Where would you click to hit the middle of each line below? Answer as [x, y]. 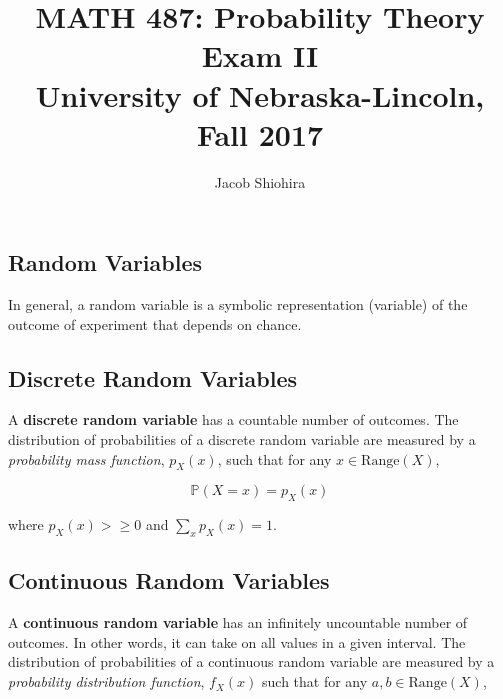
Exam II [260, 55]
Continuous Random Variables [169, 580]
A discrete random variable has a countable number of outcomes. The [233, 419]
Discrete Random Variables [153, 377]
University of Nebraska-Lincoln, [260, 94]
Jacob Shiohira [260, 181]
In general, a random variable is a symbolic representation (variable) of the [238, 304]
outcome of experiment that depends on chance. [155, 323]
